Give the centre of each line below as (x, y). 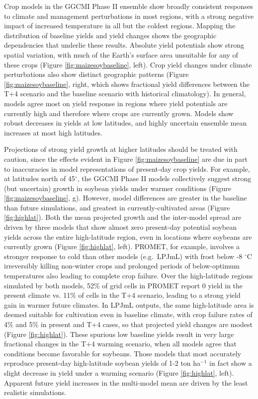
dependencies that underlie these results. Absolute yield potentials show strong (124, 45)
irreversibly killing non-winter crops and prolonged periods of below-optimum (122, 266)
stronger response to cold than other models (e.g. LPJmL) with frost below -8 (123, 256)
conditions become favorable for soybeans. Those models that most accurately (123, 353)
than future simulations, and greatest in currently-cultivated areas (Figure (117, 207)
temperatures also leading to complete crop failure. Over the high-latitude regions (129, 276)
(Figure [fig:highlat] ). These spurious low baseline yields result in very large (119, 334)
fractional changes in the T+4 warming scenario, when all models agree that (120, 344)
